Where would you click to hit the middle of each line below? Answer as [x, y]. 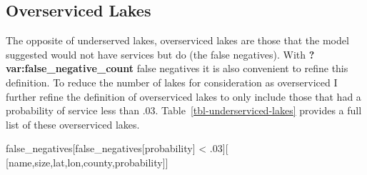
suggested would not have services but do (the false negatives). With [156, 54]
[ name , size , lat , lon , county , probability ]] [87, 162]
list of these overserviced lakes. [73, 124]
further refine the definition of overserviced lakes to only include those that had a [183, 96]
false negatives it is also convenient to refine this [242, 68]
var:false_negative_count [70, 68]
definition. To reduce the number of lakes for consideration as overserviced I [172, 82]
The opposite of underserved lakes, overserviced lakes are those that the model [177, 40]
